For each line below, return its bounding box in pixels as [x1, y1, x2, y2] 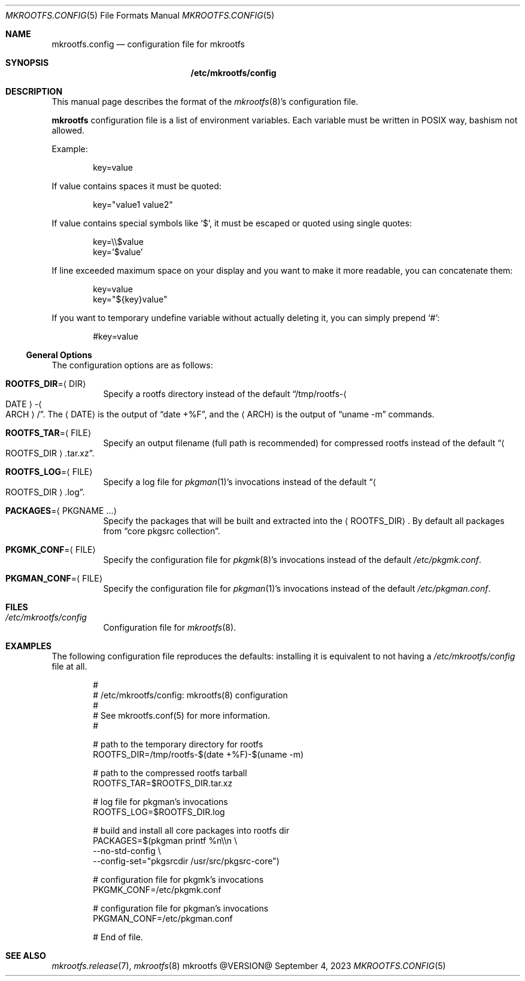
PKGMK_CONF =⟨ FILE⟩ [5, 544, 96, 555]
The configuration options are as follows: [51, 360, 213, 370]
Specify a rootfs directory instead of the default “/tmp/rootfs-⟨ [103, 389, 347, 399]
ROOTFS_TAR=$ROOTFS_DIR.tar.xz [93, 778, 233, 788]
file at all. [51, 661, 87, 671]
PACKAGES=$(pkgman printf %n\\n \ [93, 835, 238, 846]
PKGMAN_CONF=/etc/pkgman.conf [93, 913, 233, 924]
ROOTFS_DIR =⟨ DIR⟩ [5, 379, 86, 389]
